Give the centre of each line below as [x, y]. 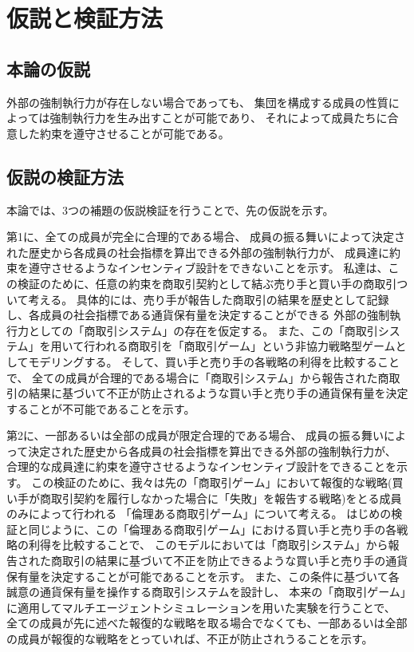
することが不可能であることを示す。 [101, 408]
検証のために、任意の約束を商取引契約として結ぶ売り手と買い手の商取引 [207, 283]
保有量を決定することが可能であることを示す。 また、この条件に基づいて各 [203, 576]
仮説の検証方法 [65, 176]
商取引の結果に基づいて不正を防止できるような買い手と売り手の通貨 [229, 561]
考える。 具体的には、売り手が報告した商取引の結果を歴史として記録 [209, 299]
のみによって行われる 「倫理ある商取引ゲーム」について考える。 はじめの [199, 514]
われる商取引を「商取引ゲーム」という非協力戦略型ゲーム [245, 346]
